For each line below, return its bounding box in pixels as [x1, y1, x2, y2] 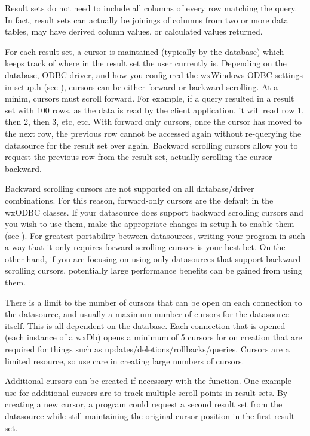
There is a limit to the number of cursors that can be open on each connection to [5, 296, 302, 308]
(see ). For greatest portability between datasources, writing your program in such [5, 229, 305, 241]
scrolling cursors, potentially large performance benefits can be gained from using [5, 264, 302, 277]
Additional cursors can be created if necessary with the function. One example [5, 374, 291, 387]
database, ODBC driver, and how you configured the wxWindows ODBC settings [5, 68, 303, 81]
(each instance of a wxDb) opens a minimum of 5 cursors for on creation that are [5, 331, 302, 343]
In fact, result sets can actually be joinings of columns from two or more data [5, 13, 288, 26]
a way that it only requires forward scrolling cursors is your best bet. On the [5, 241, 286, 253]
